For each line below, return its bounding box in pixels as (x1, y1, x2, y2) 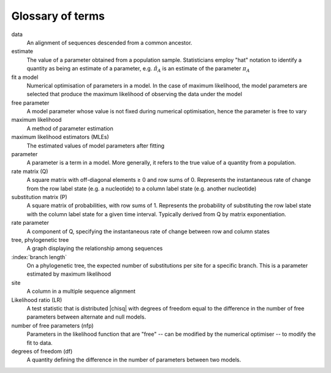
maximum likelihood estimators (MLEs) (11, 134, 110, 141)
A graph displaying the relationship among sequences (26, 245, 163, 252)
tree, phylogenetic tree (11, 236, 69, 243)
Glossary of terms (11, 9, 105, 23)
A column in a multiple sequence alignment (26, 288, 136, 295)
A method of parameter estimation (26, 124, 113, 132)
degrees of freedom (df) (11, 348, 73, 355)
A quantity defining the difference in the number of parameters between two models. (26, 356, 242, 364)
